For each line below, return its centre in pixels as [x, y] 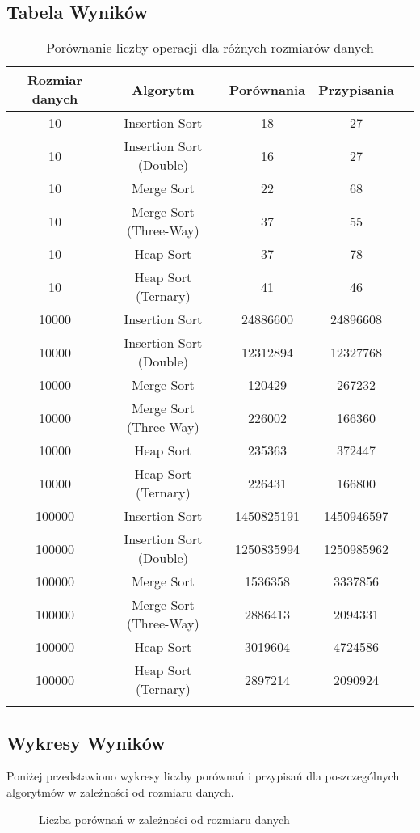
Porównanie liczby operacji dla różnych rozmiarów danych [210, 48]
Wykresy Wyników [86, 742]
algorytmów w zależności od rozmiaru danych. [120, 792]
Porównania [267, 89]
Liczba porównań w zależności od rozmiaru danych [164, 819]
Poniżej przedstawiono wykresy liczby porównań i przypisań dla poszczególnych [203, 776]
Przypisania [356, 89]
